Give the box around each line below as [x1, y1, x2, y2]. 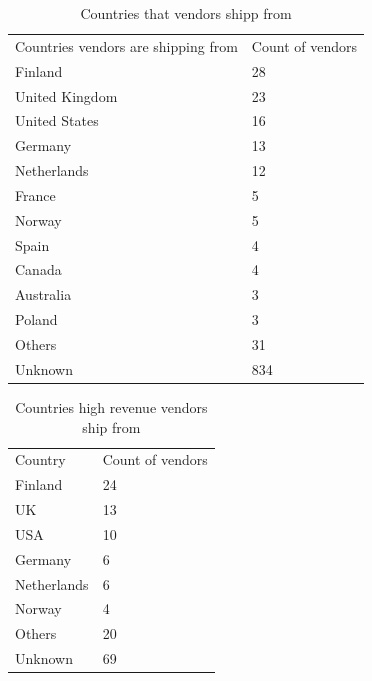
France [15, 184, 56, 205]
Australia [15, 284, 72, 305]
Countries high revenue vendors [15, 396, 208, 417]
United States [15, 110, 99, 131]
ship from [82, 416, 141, 437]
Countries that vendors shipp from [80, 3, 292, 23]
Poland [15, 309, 58, 330]
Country [15, 449, 66, 470]
